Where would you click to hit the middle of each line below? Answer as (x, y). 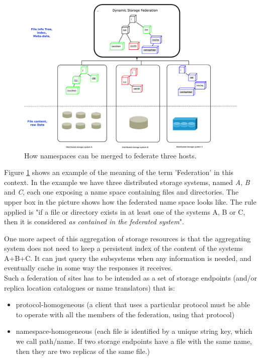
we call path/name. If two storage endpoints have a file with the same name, (134, 341)
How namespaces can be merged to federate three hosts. (110, 155)
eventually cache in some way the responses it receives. (89, 268)
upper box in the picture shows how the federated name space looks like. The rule (130, 201)
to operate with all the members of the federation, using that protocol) (125, 314)
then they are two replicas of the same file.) (83, 351)
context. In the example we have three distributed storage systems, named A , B (127, 182)
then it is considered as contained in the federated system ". (94, 221)
